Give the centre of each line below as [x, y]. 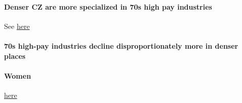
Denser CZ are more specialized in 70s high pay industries [108, 6]
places [15, 56]
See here [17, 26]
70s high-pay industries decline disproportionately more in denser [121, 45]
